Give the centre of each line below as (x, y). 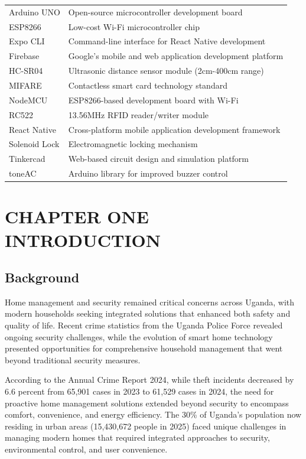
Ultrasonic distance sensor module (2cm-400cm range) (166, 71)
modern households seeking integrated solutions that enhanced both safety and (148, 313)
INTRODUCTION (83, 240)
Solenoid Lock (34, 144)
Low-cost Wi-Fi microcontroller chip (134, 26)
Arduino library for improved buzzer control (148, 173)
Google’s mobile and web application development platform (176, 56)
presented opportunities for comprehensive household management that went (144, 348)
